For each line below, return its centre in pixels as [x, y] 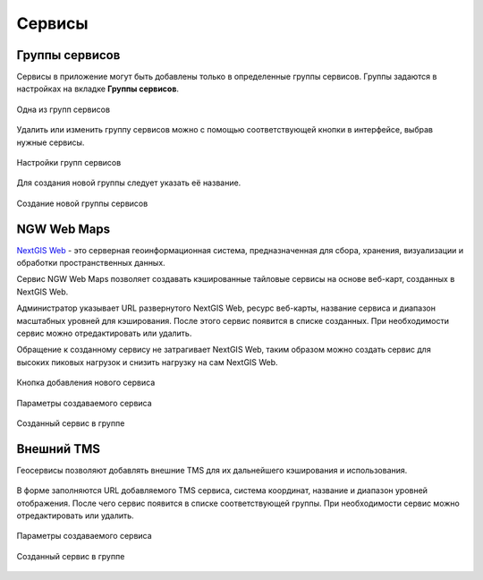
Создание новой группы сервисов [82, 203]
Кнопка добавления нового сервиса [86, 383]
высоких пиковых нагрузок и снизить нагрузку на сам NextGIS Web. [147, 362]
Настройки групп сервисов [69, 163]
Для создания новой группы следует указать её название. [129, 183]
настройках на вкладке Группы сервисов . [97, 89]
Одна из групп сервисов [64, 109]
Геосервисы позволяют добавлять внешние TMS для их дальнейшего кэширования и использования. [212, 470]
